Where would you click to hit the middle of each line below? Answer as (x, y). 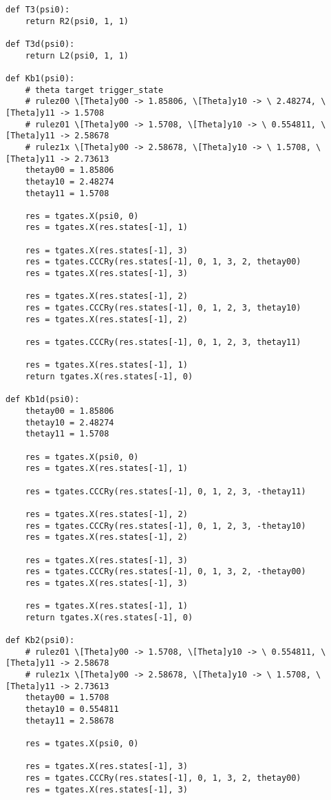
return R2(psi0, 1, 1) (77, 21)
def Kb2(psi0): (40, 641)
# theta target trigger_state (94, 90)
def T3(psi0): (38, 10)
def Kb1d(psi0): (43, 400)
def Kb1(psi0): (40, 78)
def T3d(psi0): (40, 44)
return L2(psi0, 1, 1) (77, 55)
